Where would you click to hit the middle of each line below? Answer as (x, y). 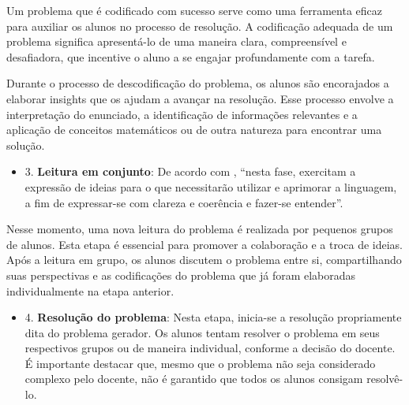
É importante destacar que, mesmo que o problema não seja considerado (200, 363)
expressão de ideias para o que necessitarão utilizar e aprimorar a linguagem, (211, 186)
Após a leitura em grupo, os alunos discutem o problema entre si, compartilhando (204, 260)
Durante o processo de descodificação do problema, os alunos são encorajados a (198, 83)
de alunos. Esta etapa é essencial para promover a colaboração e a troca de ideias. (204, 244)
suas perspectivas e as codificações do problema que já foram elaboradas (181, 275)
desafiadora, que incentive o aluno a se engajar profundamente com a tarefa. (191, 56)
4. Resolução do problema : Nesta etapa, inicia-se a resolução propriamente (213, 317)
